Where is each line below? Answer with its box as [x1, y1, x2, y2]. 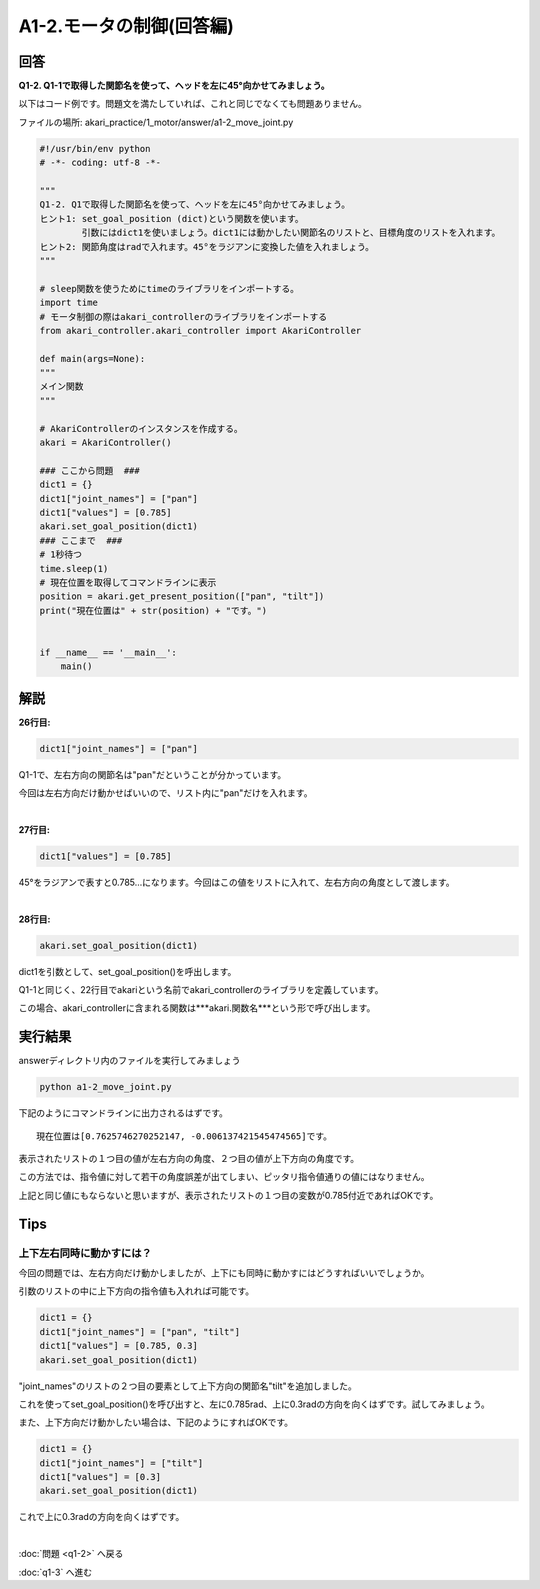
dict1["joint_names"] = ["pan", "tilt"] [39, 1326, 240, 1337]
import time [39, 297, 99, 309]
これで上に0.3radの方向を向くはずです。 [18, 1511, 185, 1523]
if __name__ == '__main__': [39, 646, 177, 658]
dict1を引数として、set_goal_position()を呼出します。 [18, 965, 237, 977]
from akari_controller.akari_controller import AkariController [39, 325, 362, 336]
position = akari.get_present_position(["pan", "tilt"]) [39, 591, 325, 602]
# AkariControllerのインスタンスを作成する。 [39, 423, 244, 434]
